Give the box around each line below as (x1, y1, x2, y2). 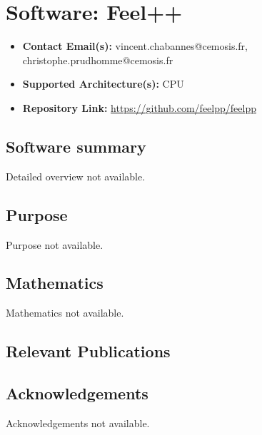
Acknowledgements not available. (6, 415, 150, 430)
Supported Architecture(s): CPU (22, 76, 184, 91)
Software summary (6, 135, 146, 157)
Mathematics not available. (6, 305, 124, 320)
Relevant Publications (6, 340, 171, 362)
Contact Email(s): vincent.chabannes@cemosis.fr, (22, 39, 248, 53)
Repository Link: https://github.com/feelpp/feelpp (22, 100, 256, 115)
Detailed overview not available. (6, 168, 146, 183)
